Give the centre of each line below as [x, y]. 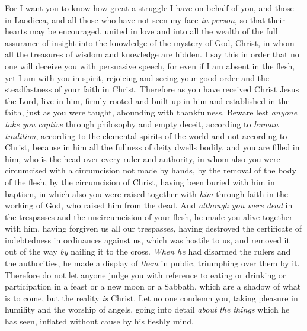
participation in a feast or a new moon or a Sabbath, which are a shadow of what [153, 286]
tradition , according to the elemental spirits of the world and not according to [146, 135]
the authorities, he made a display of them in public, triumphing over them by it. [152, 263]
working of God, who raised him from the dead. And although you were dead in [149, 205]
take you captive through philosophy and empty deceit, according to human [142, 123]
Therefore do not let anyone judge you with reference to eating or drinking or [145, 274]
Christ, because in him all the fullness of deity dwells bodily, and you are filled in [152, 147]
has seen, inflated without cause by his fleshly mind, [99, 321]
